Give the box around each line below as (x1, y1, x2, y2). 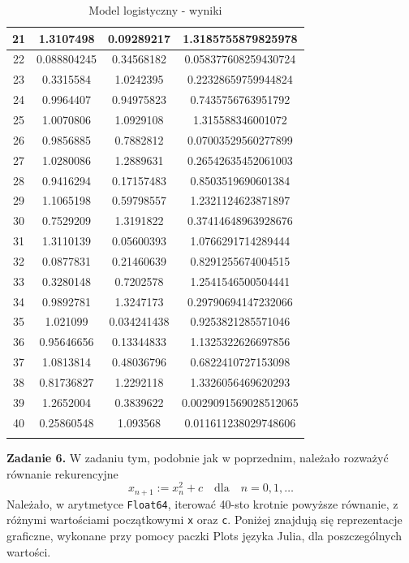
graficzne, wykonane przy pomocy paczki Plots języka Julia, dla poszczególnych (6, 527, 403, 544)
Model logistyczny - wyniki (88, 2, 222, 18)
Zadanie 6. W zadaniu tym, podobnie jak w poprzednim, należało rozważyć (6, 448, 389, 466)
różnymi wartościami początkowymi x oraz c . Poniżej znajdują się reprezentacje (6, 511, 403, 528)
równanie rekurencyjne (6, 465, 118, 482)
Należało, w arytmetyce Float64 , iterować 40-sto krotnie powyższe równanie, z (6, 495, 398, 512)
